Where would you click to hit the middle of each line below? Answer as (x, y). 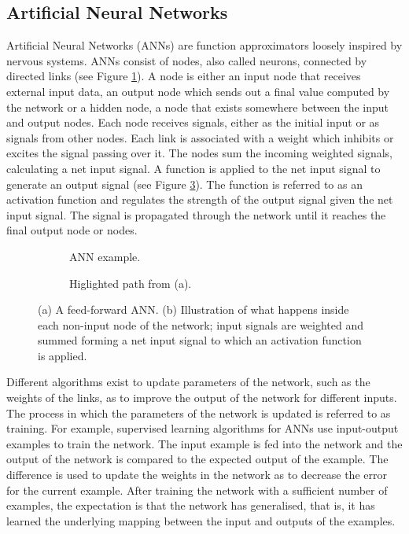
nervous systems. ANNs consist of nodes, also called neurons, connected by (187, 60)
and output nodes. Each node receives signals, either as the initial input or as (193, 122)
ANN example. (105, 256)
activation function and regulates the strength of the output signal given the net (200, 199)
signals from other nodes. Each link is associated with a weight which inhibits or (200, 137)
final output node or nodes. (72, 230)
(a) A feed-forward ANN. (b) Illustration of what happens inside (193, 309)
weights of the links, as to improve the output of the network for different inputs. (202, 398)
